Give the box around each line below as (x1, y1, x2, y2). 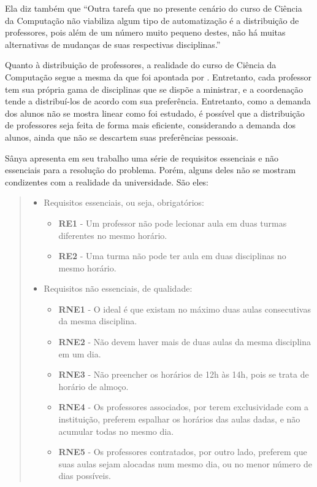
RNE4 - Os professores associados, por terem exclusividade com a (58, 400, 309, 413)
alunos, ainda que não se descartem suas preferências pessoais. (5, 130, 239, 143)
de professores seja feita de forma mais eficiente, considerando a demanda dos (5, 119, 296, 131)
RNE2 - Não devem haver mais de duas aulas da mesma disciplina (58, 335, 311, 348)
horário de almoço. (58, 380, 129, 392)
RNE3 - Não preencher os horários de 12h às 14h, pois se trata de (58, 368, 309, 381)
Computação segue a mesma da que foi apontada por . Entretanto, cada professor (5, 70, 311, 83)
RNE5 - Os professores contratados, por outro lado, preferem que (58, 445, 307, 458)
